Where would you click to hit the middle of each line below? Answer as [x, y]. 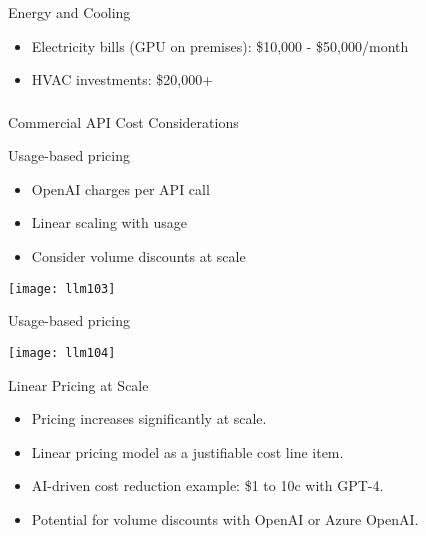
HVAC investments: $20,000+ [122, 79]
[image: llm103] [62, 288]
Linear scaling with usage [109, 222]
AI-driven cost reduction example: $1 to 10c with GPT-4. [207, 485]
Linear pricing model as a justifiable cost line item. [187, 451]
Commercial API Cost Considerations [123, 121]
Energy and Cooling [69, 12]
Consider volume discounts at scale [138, 256]
